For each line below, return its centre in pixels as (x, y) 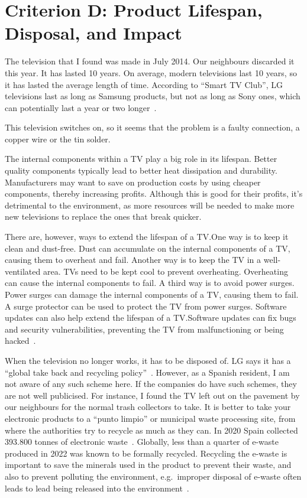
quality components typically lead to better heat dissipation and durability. (141, 170)
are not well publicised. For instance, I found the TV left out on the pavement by (152, 395)
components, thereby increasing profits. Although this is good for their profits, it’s (154, 193)
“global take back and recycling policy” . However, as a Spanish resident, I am (147, 372)
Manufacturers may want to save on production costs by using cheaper (133, 182)
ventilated (23, 271)
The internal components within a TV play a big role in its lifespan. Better (141, 159)
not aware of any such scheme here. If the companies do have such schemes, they (151, 384)
